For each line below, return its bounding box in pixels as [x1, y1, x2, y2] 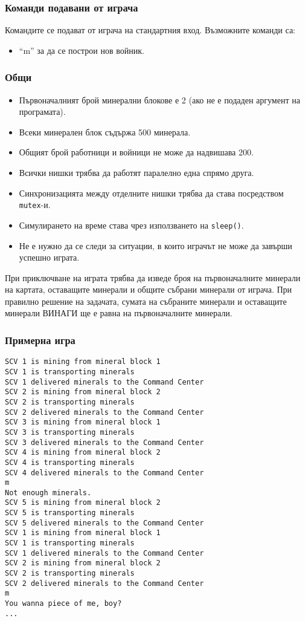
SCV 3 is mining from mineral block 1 [5, 418, 161, 427]
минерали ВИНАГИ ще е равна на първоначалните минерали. [5, 307, 233, 319]
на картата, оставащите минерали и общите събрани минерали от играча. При [5, 283, 292, 296]
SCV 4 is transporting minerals [5, 458, 135, 467]
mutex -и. [19, 198, 51, 211]
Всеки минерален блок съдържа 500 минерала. [19, 125, 191, 138]
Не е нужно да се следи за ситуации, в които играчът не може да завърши [19, 239, 292, 252]
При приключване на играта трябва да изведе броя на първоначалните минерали [5, 271, 301, 284]
